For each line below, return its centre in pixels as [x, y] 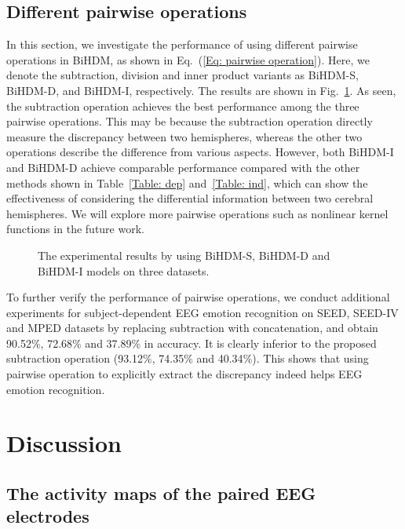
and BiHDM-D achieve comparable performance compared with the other [183, 167]
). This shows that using [310, 358]
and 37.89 [108, 343]
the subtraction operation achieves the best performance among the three [183, 106]
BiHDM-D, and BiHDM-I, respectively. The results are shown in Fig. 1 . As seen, [201, 90]
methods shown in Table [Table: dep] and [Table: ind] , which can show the [187, 182]
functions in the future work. [75, 229]
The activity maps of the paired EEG [161, 493]
